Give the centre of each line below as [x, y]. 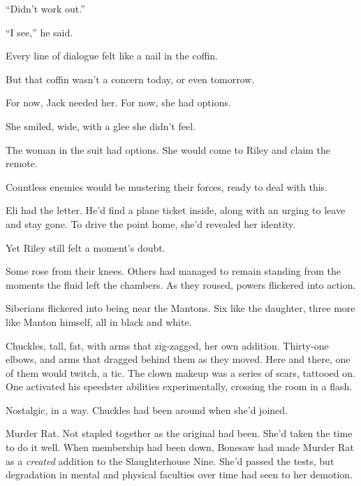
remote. [22, 163]
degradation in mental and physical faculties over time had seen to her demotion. [179, 474]
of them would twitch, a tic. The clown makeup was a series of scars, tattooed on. [180, 372]
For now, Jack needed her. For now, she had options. [118, 102]
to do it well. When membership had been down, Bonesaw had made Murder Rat [180, 447]
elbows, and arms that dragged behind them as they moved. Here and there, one [178, 359]
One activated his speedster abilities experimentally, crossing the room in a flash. [179, 386]
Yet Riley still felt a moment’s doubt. [86, 247]
